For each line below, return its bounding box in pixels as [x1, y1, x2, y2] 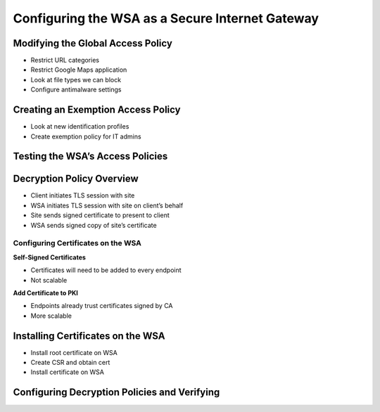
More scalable [30, 311, 72, 320]
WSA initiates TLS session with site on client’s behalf [30, 201, 184, 210]
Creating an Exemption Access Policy [13, 104, 181, 116]
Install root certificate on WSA [30, 348, 118, 356]
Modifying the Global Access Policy [13, 37, 172, 49]
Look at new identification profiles [30, 122, 129, 131]
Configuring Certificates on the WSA [13, 238, 142, 248]
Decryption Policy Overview [13, 173, 139, 185]
